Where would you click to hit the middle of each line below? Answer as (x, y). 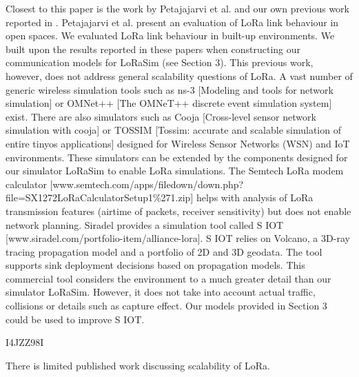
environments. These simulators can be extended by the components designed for (177, 157)
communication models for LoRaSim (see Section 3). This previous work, (160, 62)
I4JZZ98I (25, 342)
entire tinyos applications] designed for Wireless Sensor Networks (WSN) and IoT (178, 143)
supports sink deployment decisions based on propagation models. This (155, 265)
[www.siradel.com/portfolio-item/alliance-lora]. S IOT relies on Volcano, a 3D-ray (178, 238)
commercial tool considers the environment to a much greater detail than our (168, 278)
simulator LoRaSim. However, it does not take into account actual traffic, (161, 292)
